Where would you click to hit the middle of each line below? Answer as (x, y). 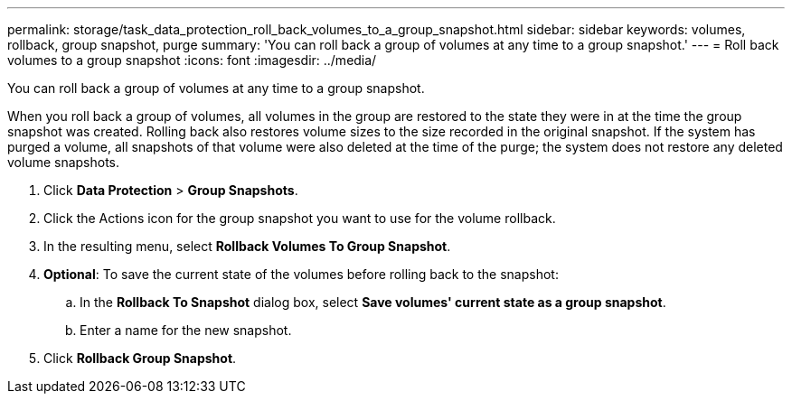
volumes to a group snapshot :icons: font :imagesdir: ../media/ (192, 60)
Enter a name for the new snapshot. (186, 330)
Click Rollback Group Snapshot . (140, 358)
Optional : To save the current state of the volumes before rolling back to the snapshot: (301, 274)
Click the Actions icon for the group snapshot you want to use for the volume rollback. (300, 218)
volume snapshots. (64, 162)
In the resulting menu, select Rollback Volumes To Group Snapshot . (247, 246)
